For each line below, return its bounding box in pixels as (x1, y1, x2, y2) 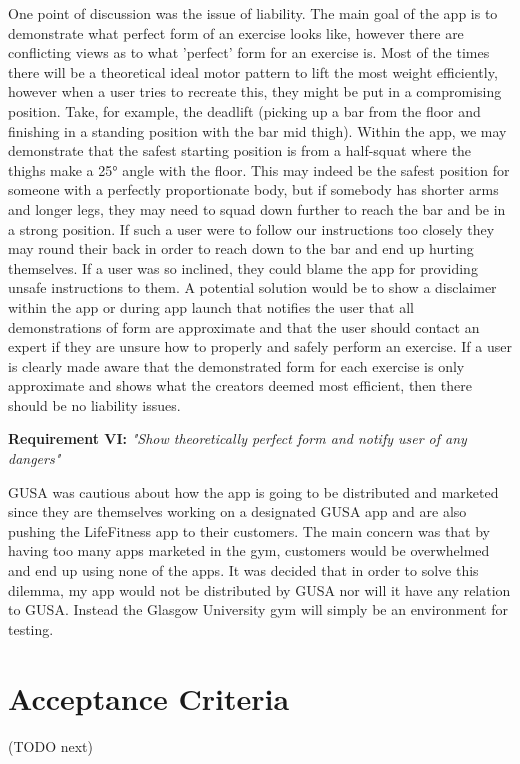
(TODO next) (8, 735, 93, 756)
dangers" (8, 448, 61, 469)
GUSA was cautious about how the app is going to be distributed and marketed (8, 481, 499, 502)
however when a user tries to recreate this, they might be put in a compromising (8, 81, 502, 102)
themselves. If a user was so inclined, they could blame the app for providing (8, 257, 478, 278)
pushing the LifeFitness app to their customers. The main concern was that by (8, 520, 491, 541)
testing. (8, 618, 54, 639)
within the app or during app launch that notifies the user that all (8, 296, 414, 317)
